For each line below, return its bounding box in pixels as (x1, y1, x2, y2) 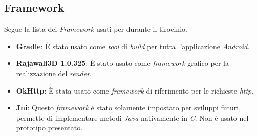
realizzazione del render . (16, 67, 92, 78)
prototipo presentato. (16, 122, 83, 133)
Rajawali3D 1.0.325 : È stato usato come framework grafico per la (16, 58, 229, 69)
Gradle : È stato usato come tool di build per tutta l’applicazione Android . (16, 40, 250, 51)
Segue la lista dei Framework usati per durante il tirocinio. (4, 24, 187, 34)
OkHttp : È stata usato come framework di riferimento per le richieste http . (16, 85, 254, 96)
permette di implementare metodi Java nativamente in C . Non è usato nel (16, 112, 249, 123)
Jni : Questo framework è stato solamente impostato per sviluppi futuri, (16, 102, 241, 113)
